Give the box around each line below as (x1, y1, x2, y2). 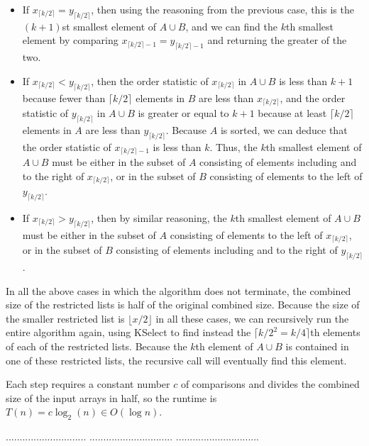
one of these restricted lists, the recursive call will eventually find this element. (6, 352, 347, 367)
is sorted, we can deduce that (220, 122, 348, 137)
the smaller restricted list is (6, 311, 125, 325)
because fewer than (22, 90, 106, 105)
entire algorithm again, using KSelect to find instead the (6, 325, 251, 340)
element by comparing (22, 33, 119, 48)
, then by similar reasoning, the (91, 210, 227, 225)
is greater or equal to (138, 106, 229, 121)
